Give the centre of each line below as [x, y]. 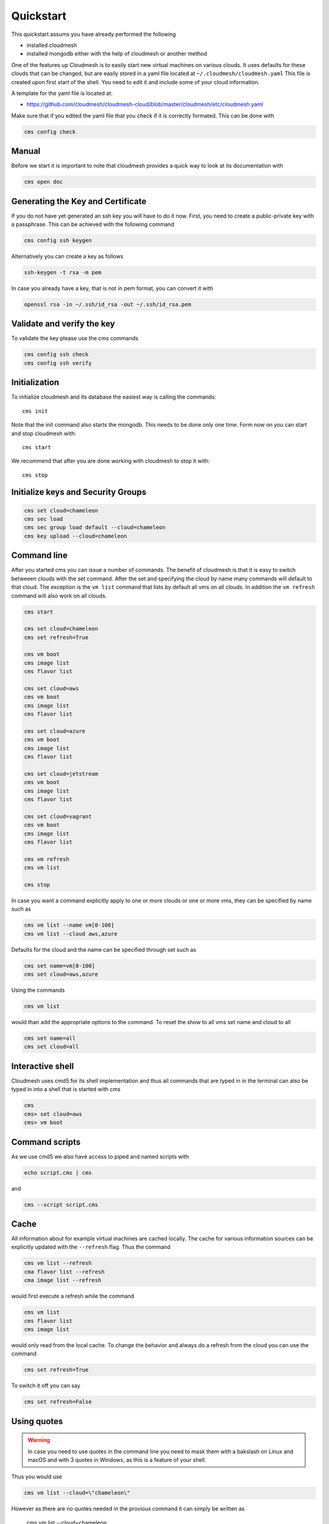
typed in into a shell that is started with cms [66, 1089]
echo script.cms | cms [58, 1173]
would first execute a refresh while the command [73, 1296]
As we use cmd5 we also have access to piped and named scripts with [100, 1156]
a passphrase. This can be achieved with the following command [93, 224]
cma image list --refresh [63, 1280]
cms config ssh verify [58, 363]
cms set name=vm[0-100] [60, 966]
